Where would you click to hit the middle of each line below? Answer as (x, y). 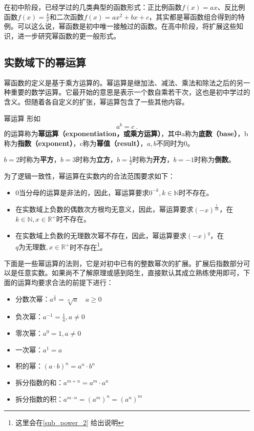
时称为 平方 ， (40, 159)
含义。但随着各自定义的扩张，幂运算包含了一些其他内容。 (96, 102)
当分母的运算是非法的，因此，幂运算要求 (84, 192)
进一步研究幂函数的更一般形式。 (69, 36)
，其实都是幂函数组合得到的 (194, 16)
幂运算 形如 (22, 118)
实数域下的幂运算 (45, 62)
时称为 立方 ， (96, 159)
